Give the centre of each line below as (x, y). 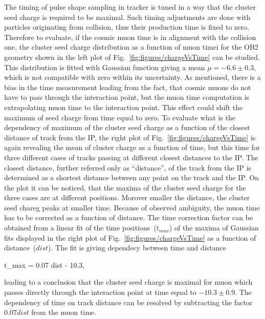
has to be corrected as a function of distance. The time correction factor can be (129, 217)
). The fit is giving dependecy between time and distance (137, 248)
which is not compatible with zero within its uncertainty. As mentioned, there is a (132, 77)
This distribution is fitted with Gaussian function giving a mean (105, 67)
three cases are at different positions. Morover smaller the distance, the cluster (127, 197)
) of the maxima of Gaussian (214, 228)
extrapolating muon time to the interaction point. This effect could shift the (124, 107)
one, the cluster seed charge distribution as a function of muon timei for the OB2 (131, 47)
